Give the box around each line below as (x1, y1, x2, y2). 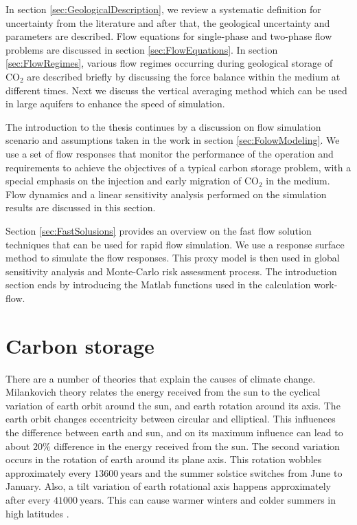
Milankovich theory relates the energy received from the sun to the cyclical (5, 385, 321, 399)
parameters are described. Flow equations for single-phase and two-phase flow (5, 29, 332, 43)
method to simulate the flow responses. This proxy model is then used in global (5, 250, 340, 265)
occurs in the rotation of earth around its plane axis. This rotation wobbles (5, 452, 322, 467)
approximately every (5, 465, 91, 480)
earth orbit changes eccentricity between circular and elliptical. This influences (5, 411, 336, 426)
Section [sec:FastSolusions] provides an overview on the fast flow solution (5, 223, 312, 237)
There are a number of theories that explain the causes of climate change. (5, 371, 316, 385)
